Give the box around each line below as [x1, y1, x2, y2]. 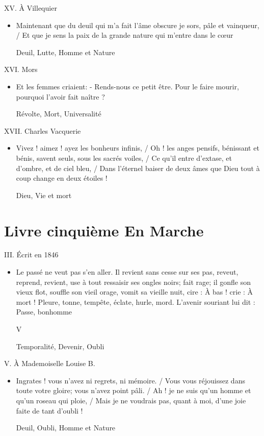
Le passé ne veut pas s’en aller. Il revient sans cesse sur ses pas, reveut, [16, 267, 239, 277]
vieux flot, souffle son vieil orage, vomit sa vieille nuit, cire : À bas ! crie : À [16, 286, 253, 297]
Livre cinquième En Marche [4, 220, 204, 240]
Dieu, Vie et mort [16, 189, 72, 200]
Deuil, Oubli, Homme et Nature [16, 422, 116, 433]
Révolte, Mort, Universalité [16, 108, 101, 119]
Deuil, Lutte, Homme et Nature [16, 46, 115, 57]
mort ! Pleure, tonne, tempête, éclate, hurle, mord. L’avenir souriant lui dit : [16, 296, 255, 307]
